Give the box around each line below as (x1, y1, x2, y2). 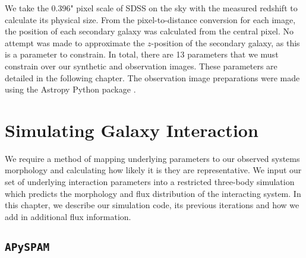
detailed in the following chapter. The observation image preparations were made (5, 71, 300, 84)
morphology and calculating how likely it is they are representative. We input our (5, 164, 302, 176)
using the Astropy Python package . (5, 83, 136, 95)
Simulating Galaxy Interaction (5, 117, 258, 142)
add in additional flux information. (5, 210, 131, 222)
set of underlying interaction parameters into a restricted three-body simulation (5, 176, 295, 188)
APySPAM (5, 240, 50, 253)
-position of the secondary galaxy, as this (151, 36, 300, 49)
